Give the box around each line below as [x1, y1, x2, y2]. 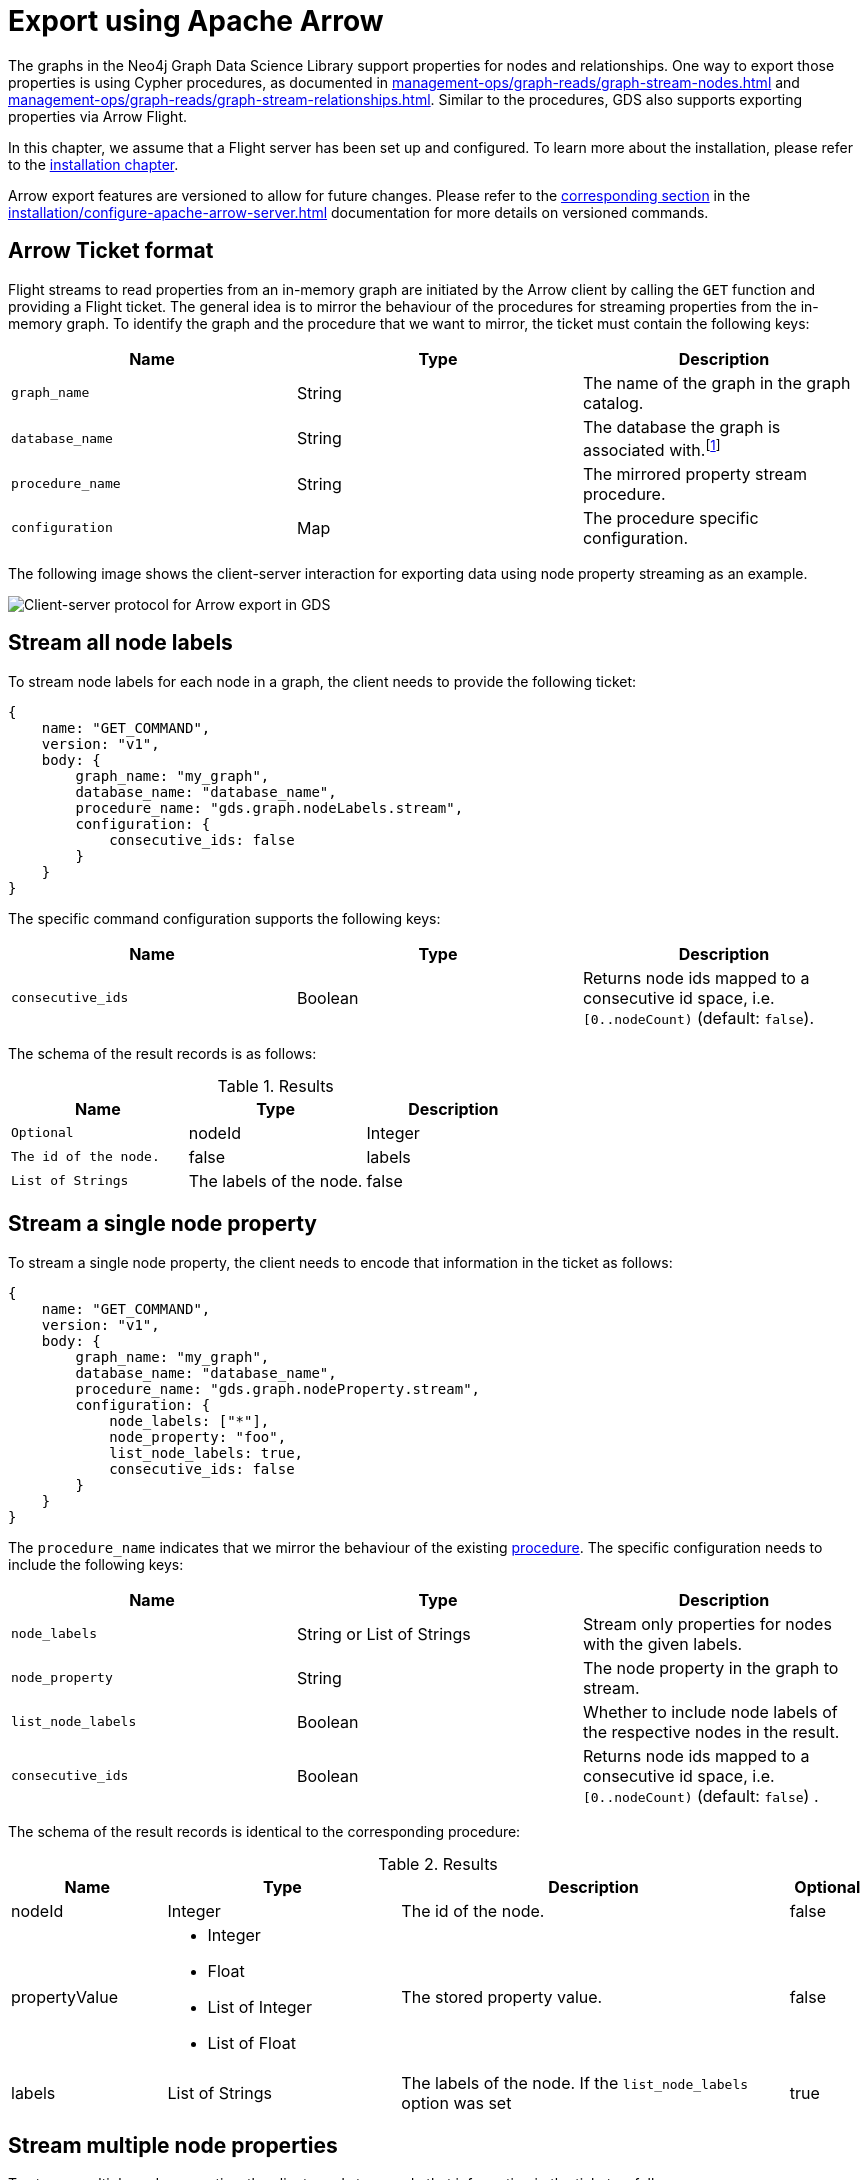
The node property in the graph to [582, 1657, 839, 1678]
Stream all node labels [8, 630, 233, 656]
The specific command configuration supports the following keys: [8, 909, 441, 927]
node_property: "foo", [109, 1428, 287, 1445]
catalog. [582, 392, 644, 413]
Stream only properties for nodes [582, 1613, 832, 1634]
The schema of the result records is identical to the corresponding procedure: [8, 1822, 521, 1840]
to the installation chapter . [8, 155, 179, 173]
